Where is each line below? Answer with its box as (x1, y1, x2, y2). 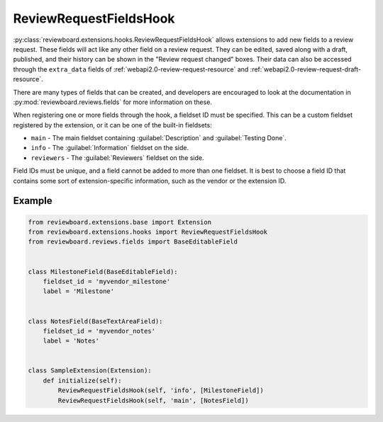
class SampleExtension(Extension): (28, 367, 152, 375)
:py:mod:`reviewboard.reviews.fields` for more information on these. (13, 98, 213, 106)
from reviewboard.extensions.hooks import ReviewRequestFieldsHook (28, 228, 268, 236)
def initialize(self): (43, 376, 122, 384)
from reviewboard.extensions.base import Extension (28, 218, 212, 226)
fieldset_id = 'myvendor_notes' (43, 326, 156, 335)
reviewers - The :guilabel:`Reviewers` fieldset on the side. (30, 153, 205, 162)
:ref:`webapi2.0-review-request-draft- (250, 64, 362, 74)
